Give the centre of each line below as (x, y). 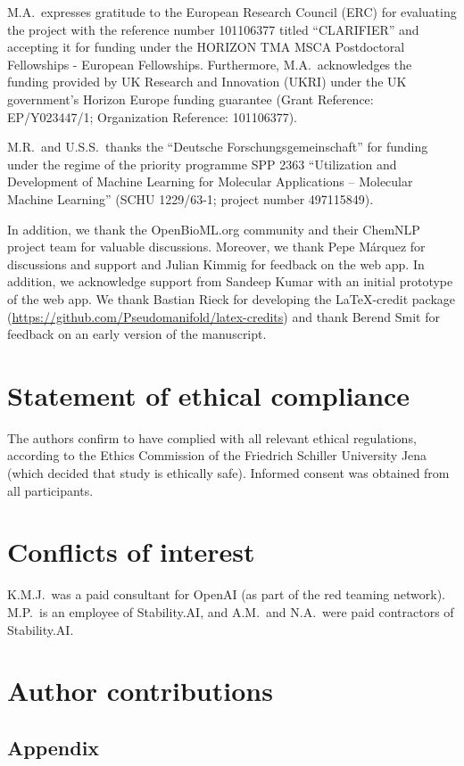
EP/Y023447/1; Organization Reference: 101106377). (153, 116)
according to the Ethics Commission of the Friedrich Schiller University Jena (217, 455)
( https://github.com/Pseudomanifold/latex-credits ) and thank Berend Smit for (224, 316)
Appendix (54, 747)
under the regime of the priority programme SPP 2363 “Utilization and (202, 164)
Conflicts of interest (131, 552)
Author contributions (140, 691)
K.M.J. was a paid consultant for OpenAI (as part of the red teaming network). (226, 594)
